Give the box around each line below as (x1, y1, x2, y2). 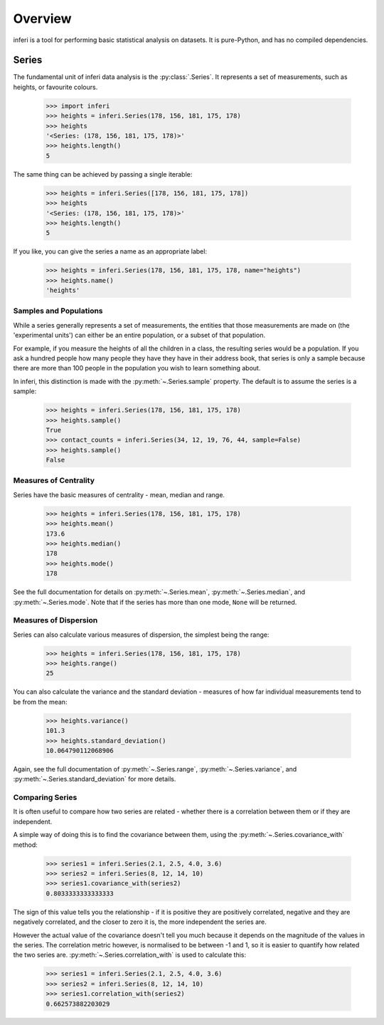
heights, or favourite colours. (13, 83, 98, 91)
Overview (13, 11, 72, 26)
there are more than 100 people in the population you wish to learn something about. (13, 364, 261, 373)
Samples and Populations (13, 306, 103, 316)
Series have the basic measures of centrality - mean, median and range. (13, 490, 225, 499)
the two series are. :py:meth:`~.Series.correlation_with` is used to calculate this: (13, 951, 247, 959)
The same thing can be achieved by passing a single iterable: (13, 170, 193, 178)
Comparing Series (13, 793, 78, 803)
